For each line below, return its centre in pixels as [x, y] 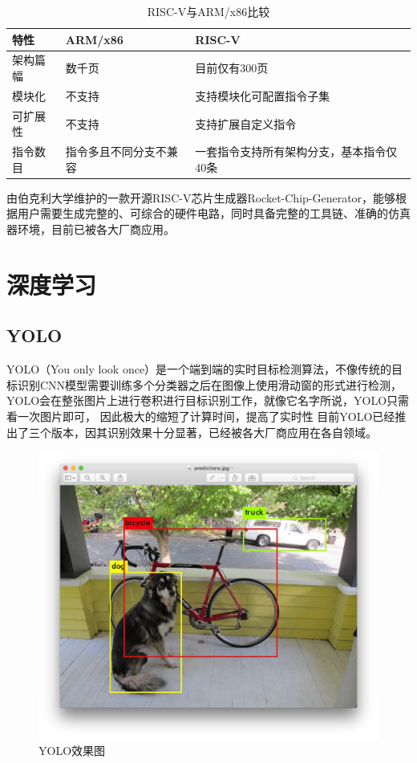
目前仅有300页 [232, 68]
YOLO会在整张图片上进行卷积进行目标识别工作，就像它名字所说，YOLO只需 [208, 400]
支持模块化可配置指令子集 [263, 95]
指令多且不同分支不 [116, 151]
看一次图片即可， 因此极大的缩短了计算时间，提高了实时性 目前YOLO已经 [201, 416]
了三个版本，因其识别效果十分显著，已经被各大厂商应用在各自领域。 [197, 432]
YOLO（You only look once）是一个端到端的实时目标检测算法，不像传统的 [199, 369]
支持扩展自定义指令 [246, 123]
